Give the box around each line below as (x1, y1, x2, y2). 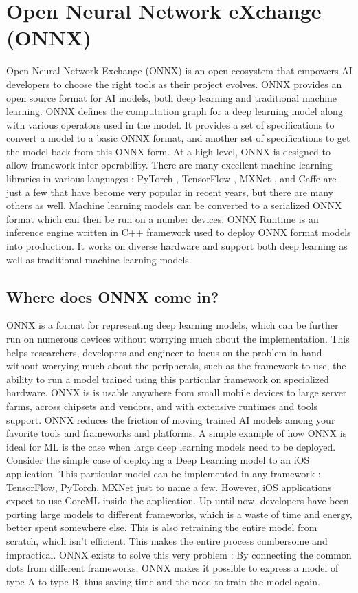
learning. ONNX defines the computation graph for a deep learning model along (6, 104, 343, 118)
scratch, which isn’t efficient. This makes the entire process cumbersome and (6, 533, 328, 548)
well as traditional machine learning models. (6, 252, 192, 266)
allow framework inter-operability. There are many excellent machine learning (6, 158, 333, 172)
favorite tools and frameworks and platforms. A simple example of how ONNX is (6, 426, 347, 440)
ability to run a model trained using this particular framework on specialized (6, 371, 329, 386)
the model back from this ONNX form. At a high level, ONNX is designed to (6, 144, 331, 158)
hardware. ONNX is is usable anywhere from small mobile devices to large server (6, 385, 347, 400)
